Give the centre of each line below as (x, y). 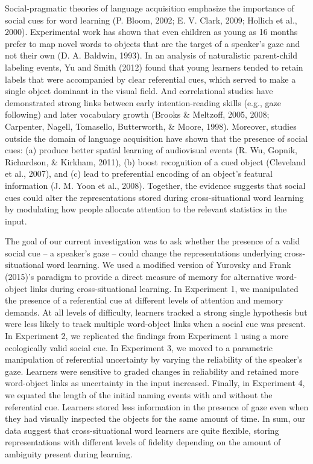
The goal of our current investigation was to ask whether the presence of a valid (153, 241)
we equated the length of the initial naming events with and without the (139, 395)
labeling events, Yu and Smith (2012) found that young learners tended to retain (154, 67)
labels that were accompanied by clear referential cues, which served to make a (150, 79)
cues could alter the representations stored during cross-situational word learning (154, 197)
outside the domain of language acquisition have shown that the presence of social (156, 138)
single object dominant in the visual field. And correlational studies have (139, 91)
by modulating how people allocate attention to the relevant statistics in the (146, 209)
